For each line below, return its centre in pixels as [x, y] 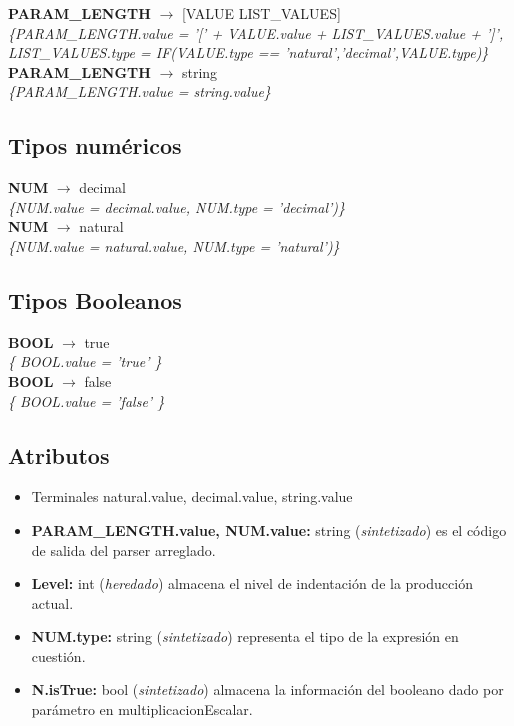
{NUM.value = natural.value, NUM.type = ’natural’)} [174, 245]
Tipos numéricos [95, 145]
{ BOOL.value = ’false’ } [86, 400]
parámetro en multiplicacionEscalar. [142, 709]
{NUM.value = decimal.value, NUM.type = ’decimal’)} [176, 206]
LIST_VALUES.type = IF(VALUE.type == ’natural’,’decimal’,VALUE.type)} [248, 52]
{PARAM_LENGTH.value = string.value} [139, 91]
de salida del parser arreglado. [123, 549]
